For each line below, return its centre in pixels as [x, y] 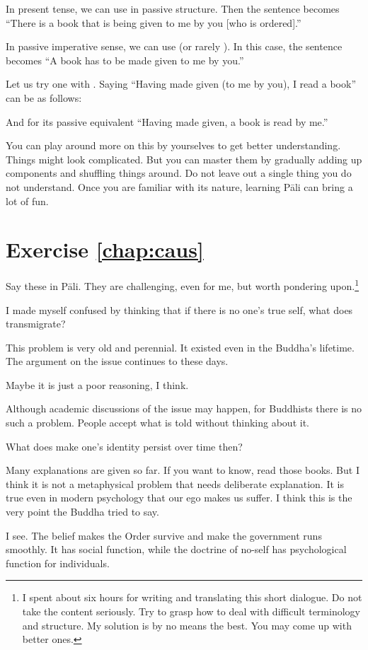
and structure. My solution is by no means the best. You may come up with [187, 625]
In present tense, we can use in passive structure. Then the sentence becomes [173, 8]
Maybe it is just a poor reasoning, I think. [97, 384]
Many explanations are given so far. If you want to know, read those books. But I [183, 470]
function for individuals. [58, 563]
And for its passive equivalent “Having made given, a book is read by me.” [167, 121]
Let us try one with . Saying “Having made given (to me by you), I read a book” [181, 84]
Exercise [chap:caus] [105, 249]
